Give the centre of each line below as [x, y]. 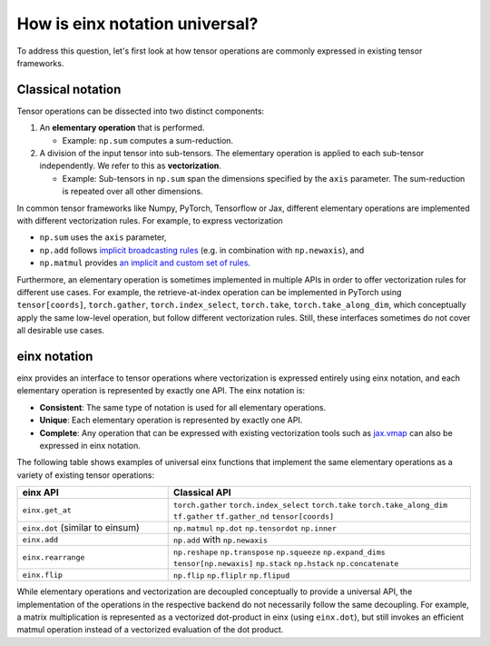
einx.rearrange [54, 557]
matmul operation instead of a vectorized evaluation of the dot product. [150, 630]
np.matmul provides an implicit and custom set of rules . [145, 263]
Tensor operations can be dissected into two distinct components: [141, 111]
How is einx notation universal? [137, 24]
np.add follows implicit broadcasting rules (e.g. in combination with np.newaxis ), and [202, 250]
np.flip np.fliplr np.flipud [231, 576]
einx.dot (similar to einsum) [81, 528]
